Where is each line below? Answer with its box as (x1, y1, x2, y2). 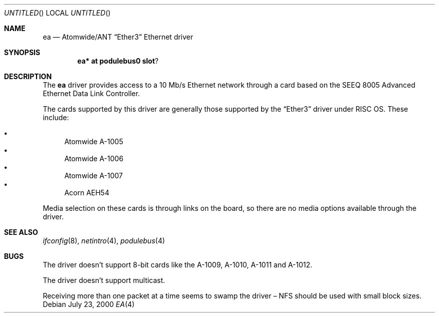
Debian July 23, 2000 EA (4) (43, 300, 135, 308)
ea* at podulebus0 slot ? (77, 57, 159, 65)
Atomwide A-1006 (64, 154, 124, 163)
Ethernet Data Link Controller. (43, 89, 140, 98)
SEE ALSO (4, 228, 38, 236)
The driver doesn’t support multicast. (43, 276, 165, 284)
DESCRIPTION (4, 72, 52, 81)
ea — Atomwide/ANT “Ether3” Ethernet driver (43, 33, 193, 41)
